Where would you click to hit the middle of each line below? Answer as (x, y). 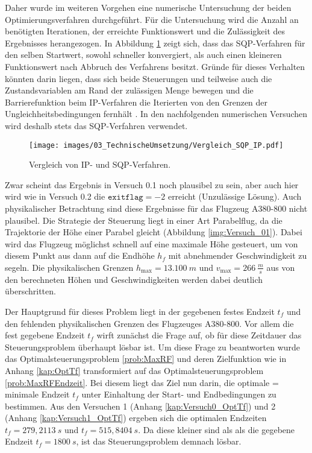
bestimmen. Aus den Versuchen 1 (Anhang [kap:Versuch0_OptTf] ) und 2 (140, 406)
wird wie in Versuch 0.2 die (55, 196)
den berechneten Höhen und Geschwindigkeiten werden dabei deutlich (134, 279)
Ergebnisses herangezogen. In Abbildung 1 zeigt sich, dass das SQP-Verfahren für (155, 43)
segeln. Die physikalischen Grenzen (69, 267)
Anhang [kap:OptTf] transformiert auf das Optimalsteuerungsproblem (134, 370)
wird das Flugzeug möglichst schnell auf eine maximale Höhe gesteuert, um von (151, 243)
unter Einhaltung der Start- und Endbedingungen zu (179, 394)
